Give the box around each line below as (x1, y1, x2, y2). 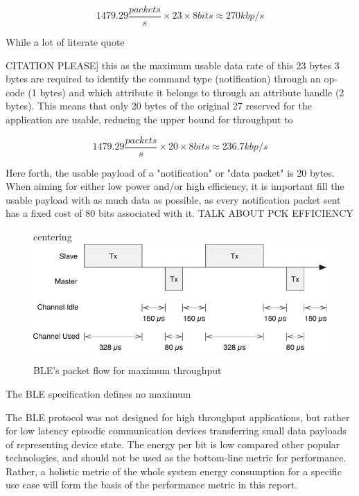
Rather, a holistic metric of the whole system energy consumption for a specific (6, 463, 342, 478)
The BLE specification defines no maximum (6, 386, 191, 400)
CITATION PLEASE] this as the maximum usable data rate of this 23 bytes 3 (6, 57, 340, 72)
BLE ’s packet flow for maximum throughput (33, 363, 222, 378)
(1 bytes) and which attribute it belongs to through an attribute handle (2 (28, 85, 344, 99)
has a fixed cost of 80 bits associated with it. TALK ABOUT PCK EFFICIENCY (6, 206, 353, 220)
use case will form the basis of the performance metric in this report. (6, 477, 297, 492)
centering (33, 229, 72, 244)
